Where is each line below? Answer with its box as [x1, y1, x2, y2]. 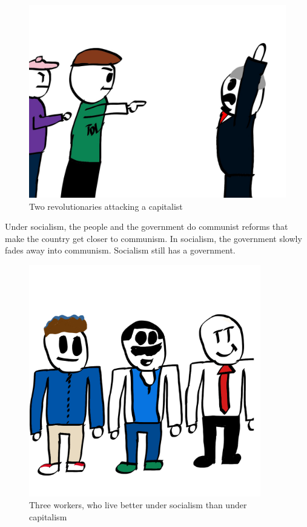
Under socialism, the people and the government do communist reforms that [5, 220, 288, 233]
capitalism [29, 510, 67, 523]
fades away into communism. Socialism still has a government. [5, 244, 236, 257]
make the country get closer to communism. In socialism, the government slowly [5, 232, 302, 244]
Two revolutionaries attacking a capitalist [29, 200, 183, 212]
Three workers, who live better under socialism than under [29, 498, 247, 511]
